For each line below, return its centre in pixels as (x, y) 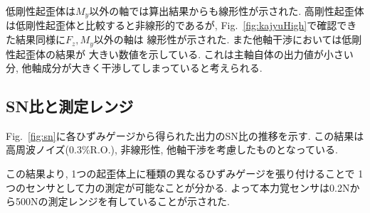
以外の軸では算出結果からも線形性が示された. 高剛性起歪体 (227, 11)
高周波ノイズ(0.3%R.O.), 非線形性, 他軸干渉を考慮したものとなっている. (172, 149)
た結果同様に (36, 39)
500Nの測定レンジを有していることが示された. (122, 201)
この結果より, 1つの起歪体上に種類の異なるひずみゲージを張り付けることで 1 (185, 174)
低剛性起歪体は (41, 11)
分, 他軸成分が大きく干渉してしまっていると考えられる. (134, 68)
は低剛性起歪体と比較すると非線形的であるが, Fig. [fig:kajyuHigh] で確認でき (181, 25)
